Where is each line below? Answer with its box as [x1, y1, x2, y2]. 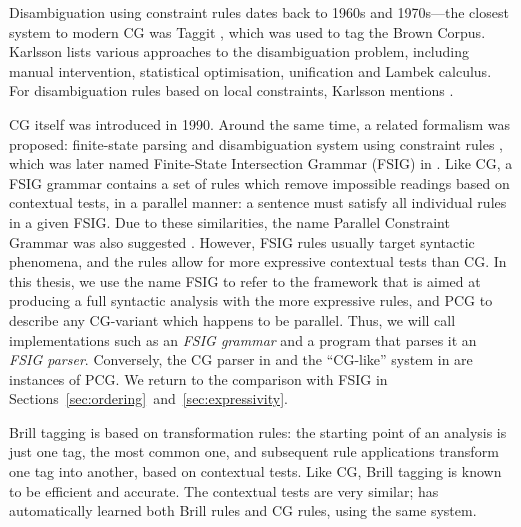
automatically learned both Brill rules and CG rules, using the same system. [9, 500, 477, 521]
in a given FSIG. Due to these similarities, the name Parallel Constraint [9, 211, 450, 232]
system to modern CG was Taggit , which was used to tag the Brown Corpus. [9, 21, 486, 42]
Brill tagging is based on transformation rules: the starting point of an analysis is [9, 421, 507, 442]
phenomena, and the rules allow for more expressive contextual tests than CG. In [9, 251, 507, 272]
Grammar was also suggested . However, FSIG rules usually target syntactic [9, 231, 475, 252]
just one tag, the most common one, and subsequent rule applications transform [9, 441, 499, 462]
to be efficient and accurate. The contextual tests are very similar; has [9, 480, 439, 501]
